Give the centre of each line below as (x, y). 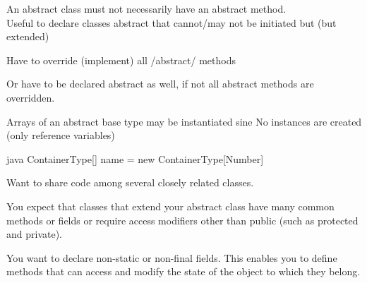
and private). (35, 234)
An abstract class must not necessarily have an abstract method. (146, 8)
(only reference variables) (61, 135)
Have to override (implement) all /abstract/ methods (121, 60)
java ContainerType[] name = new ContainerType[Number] (135, 158)
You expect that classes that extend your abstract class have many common (170, 206)
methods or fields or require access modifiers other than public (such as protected (182, 220)
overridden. (31, 97)
